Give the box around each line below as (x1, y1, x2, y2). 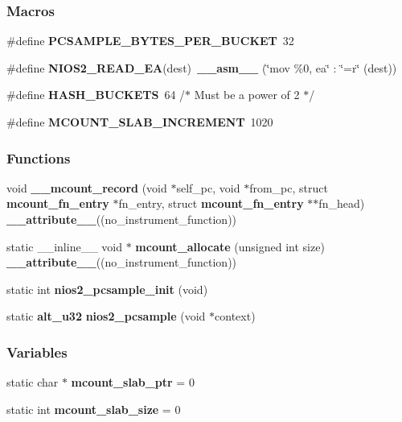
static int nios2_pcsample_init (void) (6, 280, 208, 297)
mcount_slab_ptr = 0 (71, 374, 195, 391)
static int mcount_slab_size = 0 (6, 400, 181, 417)
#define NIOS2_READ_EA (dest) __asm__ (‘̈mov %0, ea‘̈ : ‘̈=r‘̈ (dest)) (6, 59, 397, 76)
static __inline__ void (6, 238, 122, 254)
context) (215, 308, 256, 325)
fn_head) (318, 195, 365, 212)
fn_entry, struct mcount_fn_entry (118, 195, 304, 212)
